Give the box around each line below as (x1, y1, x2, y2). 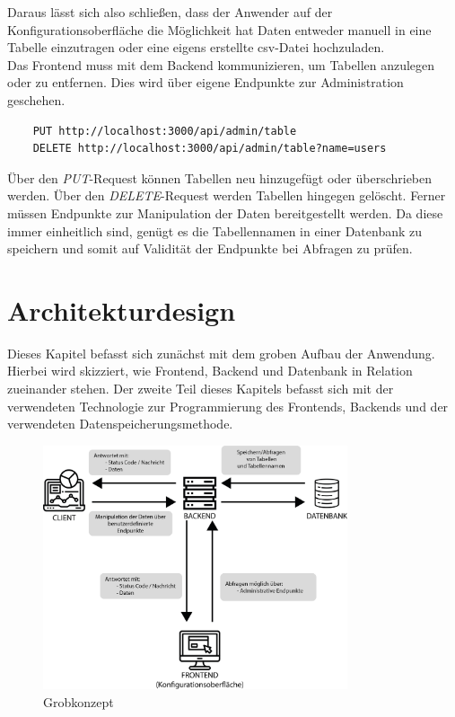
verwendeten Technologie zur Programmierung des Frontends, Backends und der (7, 396, 449, 415)
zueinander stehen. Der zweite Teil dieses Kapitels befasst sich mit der (7, 379, 394, 398)
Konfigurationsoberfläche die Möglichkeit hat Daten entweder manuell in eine (7, 20, 432, 39)
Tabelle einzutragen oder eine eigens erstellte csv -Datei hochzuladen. (7, 38, 385, 57)
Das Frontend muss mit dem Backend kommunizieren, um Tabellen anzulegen (7, 55, 435, 74)
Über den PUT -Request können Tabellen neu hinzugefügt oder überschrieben (7, 168, 433, 187)
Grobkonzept (43, 692, 114, 711)
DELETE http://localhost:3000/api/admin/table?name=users (32, 142, 387, 155)
